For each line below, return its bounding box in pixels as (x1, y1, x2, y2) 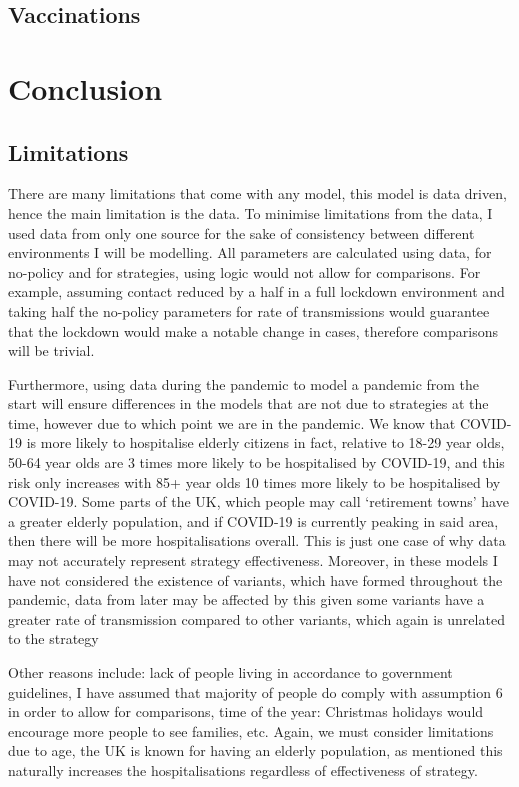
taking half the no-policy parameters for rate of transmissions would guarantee (8, 300, 490, 321)
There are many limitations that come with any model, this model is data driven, (8, 183, 507, 204)
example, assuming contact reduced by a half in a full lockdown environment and (8, 281, 505, 302)
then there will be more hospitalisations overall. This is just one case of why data (8, 530, 506, 551)
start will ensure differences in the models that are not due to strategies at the (8, 393, 489, 414)
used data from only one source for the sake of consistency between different (8, 222, 475, 243)
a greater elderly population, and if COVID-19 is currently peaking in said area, (8, 510, 499, 531)
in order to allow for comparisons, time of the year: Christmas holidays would (8, 701, 484, 722)
